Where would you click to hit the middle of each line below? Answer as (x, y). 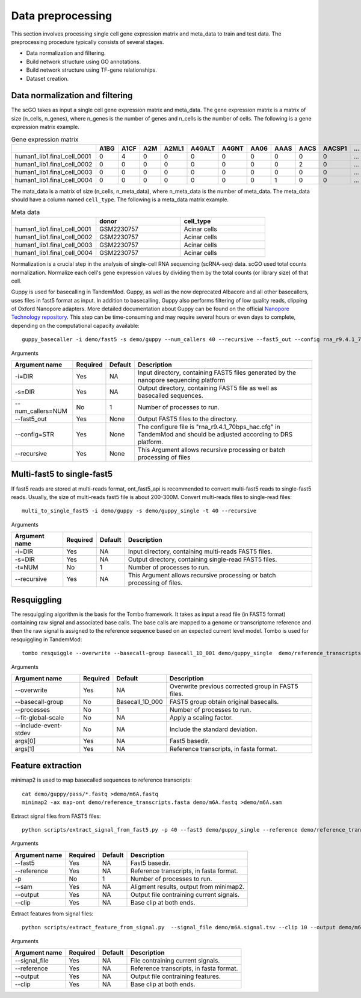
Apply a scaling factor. (201, 717)
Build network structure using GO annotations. (84, 61)
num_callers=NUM (41, 411)
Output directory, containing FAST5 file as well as (207, 388)
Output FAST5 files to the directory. (187, 419)
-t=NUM (26, 568)
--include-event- (39, 725)
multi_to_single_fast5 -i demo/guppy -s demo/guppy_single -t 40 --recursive (139, 511)
